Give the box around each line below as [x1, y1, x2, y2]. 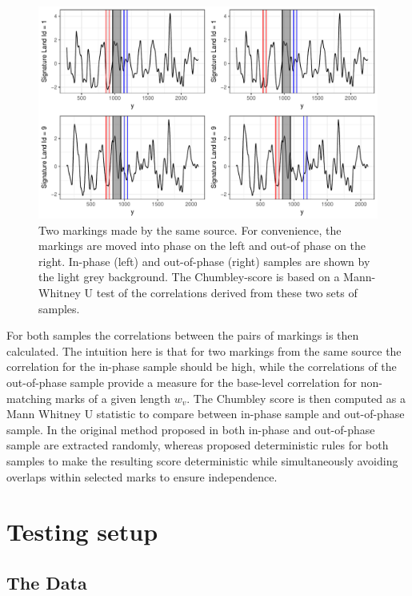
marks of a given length [55, 389, 171, 406]
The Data [6, 570, 87, 594]
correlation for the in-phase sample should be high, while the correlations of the [6, 358, 397, 375]
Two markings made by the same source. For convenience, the [38, 221, 342, 238]
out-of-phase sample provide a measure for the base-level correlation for [6, 373, 358, 390]
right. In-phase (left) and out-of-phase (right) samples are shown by [38, 252, 370, 269]
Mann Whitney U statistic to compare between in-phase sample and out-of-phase [6, 405, 405, 422]
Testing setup [6, 515, 158, 548]
